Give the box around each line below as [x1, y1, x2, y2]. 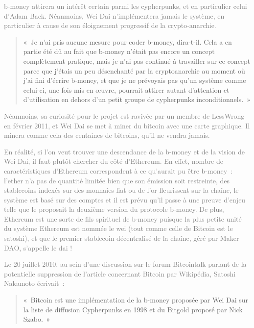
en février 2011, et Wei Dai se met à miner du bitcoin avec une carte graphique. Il [4, 120, 250, 130]
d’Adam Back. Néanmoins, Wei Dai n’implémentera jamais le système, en [4, 10, 225, 21]
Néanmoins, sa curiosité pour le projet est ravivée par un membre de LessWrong [4, 110, 245, 121]
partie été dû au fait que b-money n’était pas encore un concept [23, 46, 215, 56]
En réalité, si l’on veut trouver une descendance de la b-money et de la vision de [4, 146, 245, 156]
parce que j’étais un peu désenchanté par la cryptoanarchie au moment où [23, 65, 245, 76]
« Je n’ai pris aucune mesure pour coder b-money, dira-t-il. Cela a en [23, 36, 232, 47]
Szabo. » [23, 314, 50, 324]
